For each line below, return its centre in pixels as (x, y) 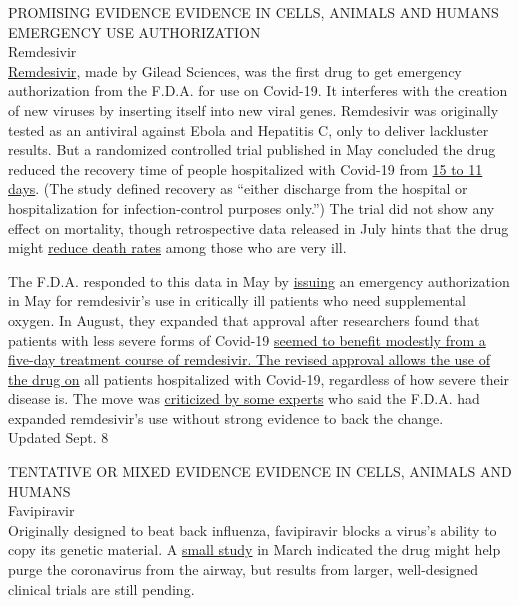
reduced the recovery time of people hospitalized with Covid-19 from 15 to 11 (245, 168)
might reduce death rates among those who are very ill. (177, 247)
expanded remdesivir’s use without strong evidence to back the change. (226, 417)
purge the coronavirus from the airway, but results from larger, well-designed (243, 569)
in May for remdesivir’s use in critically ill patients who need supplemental (237, 300)
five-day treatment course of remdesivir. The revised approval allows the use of (249, 359)
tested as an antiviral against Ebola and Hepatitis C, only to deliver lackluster (248, 129)
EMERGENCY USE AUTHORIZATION (134, 31)
